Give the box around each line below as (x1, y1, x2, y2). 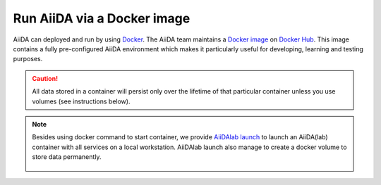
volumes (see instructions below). (32, 97, 131, 106)
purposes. (13, 55, 43, 63)
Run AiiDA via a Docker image (13, 11, 190, 26)
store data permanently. (32, 153, 102, 161)
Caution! (32, 74, 59, 82)
